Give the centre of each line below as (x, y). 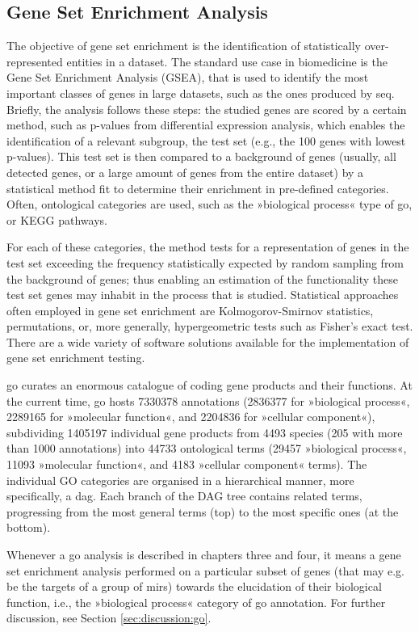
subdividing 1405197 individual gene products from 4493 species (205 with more (205, 432)
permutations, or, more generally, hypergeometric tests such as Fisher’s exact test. (210, 326)
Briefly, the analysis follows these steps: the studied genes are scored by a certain (207, 109)
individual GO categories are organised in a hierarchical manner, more (180, 480)
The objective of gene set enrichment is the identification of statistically (184, 46)
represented (35, 61)
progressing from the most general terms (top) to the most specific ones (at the (203, 511)
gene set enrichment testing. (76, 358)
